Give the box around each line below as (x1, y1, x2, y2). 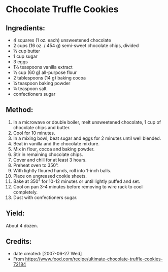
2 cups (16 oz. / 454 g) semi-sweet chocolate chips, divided (13, 43, 139, 49)
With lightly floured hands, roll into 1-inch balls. (13, 167, 111, 173)
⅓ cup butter (13, 48, 40, 54)
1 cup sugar (13, 53, 38, 59)
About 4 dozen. (6, 222, 39, 228)
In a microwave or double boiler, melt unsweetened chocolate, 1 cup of (13, 119, 161, 125)
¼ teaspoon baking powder (13, 80, 71, 86)
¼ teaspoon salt (13, 86, 47, 92)
